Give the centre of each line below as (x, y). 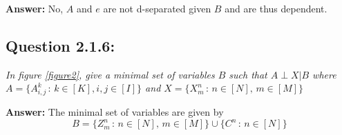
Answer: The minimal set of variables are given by (115, 112)
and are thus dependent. (276, 8)
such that (248, 74)
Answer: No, (35, 8)
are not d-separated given (157, 8)
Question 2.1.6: (60, 45)
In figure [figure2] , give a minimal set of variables (110, 74)
